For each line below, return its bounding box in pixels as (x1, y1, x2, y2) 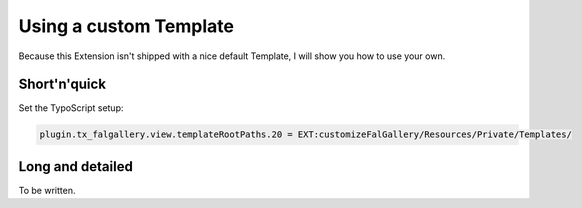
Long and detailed (18, 158, 134, 175)
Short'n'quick (18, 76, 107, 93)
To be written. (18, 184, 76, 196)
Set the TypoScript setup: (18, 102, 124, 114)
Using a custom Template (18, 15, 235, 37)
